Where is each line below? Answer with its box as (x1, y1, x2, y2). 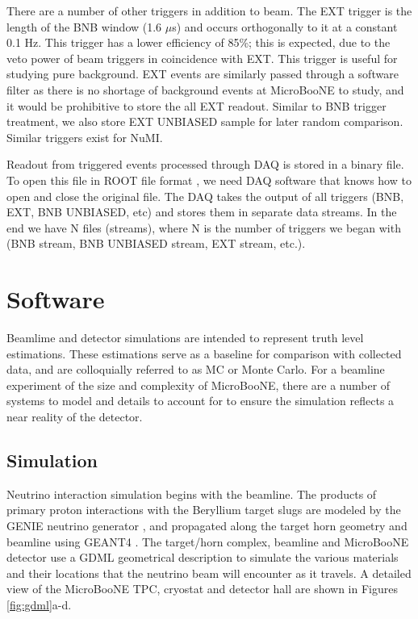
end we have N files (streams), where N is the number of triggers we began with (6, 219, 401, 236)
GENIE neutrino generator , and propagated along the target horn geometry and (6, 517, 408, 533)
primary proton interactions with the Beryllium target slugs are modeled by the (6, 501, 401, 518)
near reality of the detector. (6, 408, 143, 425)
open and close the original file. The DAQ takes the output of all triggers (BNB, (6, 187, 404, 204)
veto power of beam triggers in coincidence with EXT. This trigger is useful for (6, 49, 398, 66)
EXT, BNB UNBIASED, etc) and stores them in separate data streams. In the (6, 203, 397, 220)
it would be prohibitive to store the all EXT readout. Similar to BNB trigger (6, 97, 387, 114)
